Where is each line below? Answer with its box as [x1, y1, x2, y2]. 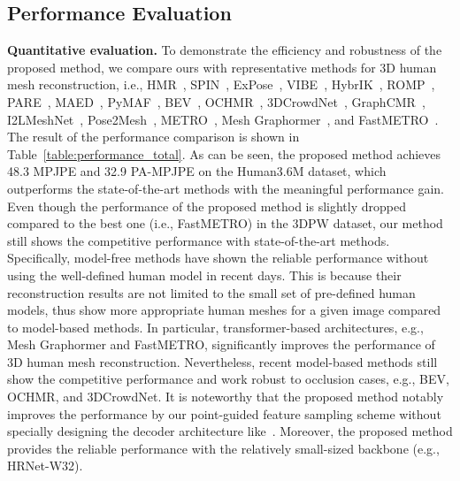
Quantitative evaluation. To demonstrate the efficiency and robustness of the [7, 41, 442, 59]
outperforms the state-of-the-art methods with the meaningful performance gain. [7, 179, 444, 197]
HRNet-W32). [7, 456, 83, 475]
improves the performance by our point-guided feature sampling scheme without [7, 404, 441, 423]
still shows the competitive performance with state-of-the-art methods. [7, 231, 390, 249]
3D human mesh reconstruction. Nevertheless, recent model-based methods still [7, 352, 438, 370]
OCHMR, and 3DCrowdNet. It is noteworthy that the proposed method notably [7, 387, 444, 406]
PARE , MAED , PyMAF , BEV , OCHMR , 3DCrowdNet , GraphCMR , [7, 92, 425, 111]
